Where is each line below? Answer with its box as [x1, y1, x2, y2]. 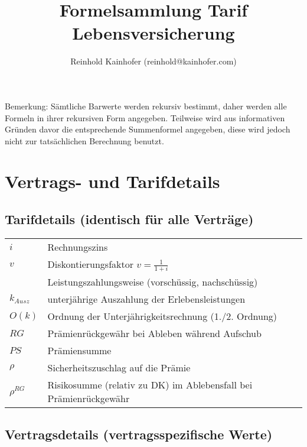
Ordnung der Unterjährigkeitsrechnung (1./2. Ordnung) [47, 309, 277, 323]
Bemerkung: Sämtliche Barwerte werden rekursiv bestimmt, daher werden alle [5, 99, 287, 112]
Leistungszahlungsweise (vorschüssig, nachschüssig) [47, 275, 258, 289]
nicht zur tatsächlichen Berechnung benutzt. [5, 134, 164, 147]
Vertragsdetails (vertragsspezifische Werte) [5, 425, 273, 443]
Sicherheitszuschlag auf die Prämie [47, 361, 191, 375]
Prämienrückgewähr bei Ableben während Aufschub [47, 326, 262, 341]
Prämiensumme [47, 344, 112, 358]
